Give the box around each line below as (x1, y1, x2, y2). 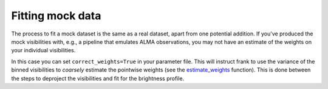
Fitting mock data (11, 9, 101, 22)
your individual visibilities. (11, 47, 76, 54)
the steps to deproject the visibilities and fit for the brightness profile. (11, 75, 185, 82)
